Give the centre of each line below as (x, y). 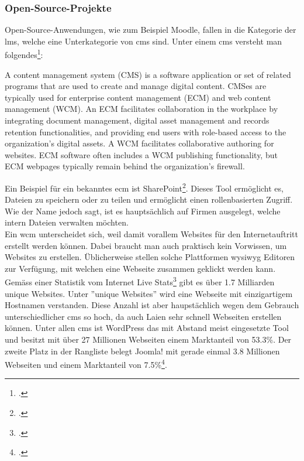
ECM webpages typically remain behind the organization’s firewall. (125, 166)
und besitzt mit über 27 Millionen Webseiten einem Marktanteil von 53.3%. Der (148, 339)
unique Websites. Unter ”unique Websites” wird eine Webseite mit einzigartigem (149, 293)
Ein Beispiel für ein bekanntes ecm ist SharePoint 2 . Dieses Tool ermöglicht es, (144, 187)
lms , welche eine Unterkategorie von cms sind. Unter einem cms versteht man (144, 41)
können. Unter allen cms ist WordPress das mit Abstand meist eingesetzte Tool (147, 328)
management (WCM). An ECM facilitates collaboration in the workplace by (141, 109)
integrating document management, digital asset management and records (137, 120)
